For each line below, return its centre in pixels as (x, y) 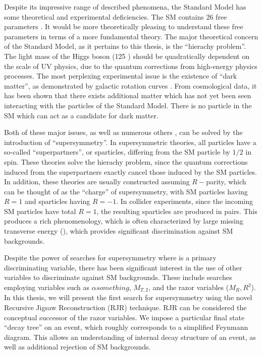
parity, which (226, 182)
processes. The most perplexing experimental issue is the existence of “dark (121, 76)
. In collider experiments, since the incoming (185, 201)
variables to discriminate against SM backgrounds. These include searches (118, 277)
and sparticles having (57, 201)
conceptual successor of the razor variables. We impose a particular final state (124, 317)
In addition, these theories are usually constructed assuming (97, 182)
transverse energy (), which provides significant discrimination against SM (119, 231)
